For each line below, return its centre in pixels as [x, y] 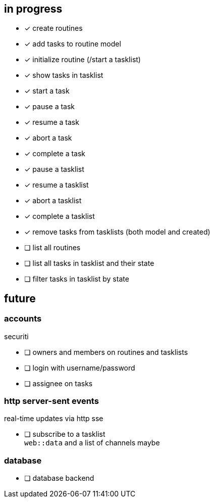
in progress [33, 9]
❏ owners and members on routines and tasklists [106, 352]
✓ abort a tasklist [53, 201]
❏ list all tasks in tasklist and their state [89, 263]
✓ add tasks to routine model [73, 44]
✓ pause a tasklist [54, 169]
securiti [16, 336]
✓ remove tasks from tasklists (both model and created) [117, 232]
